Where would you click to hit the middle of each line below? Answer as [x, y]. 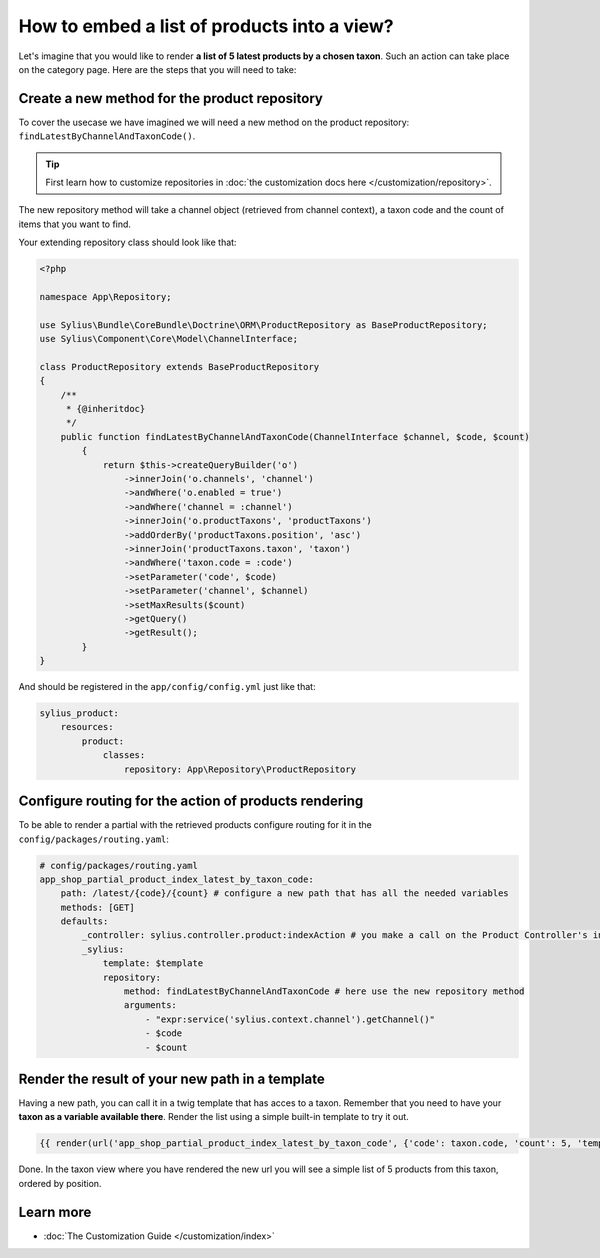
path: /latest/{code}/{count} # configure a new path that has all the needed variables [284, 893]
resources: [87, 727]
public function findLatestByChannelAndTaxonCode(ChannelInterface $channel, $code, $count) [295, 436]
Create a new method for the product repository [171, 98]
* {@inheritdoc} [105, 409]
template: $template [153, 963]
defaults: [84, 921]
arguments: [150, 1005]
